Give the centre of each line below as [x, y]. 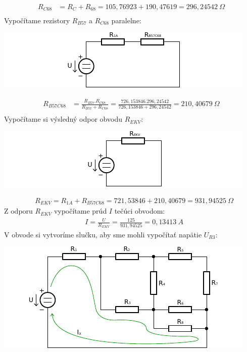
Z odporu [18, 211]
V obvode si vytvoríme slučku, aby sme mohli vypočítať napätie [103, 234]
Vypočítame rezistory [37, 20]
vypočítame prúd [80, 211]
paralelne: [126, 20]
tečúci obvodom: [140, 211]
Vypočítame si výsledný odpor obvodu [63, 119]
